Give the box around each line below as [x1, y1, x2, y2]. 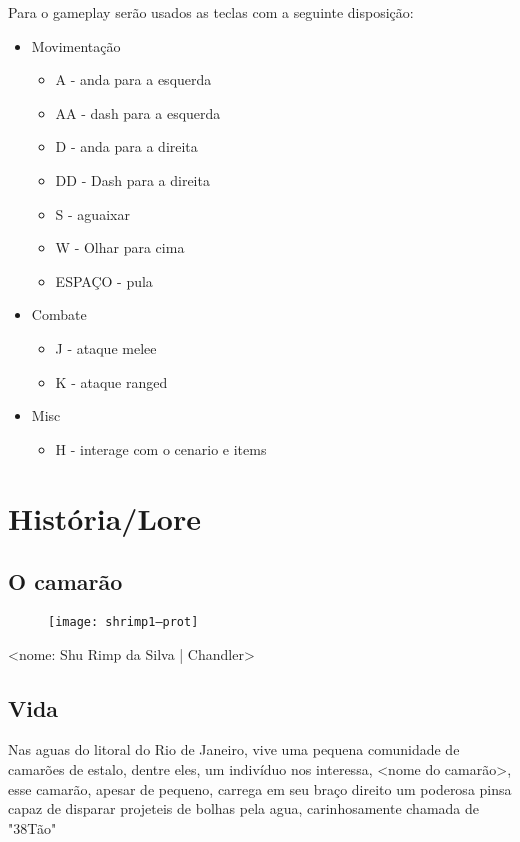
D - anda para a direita [55, 136, 198, 157]
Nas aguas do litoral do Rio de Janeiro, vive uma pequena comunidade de [8, 739, 460, 760]
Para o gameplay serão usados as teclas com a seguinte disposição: [8, 2, 414, 22]
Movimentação [31, 35, 121, 56]
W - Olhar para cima [55, 237, 185, 258]
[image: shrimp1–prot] [48, 614, 199, 629]
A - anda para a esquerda [55, 69, 212, 90]
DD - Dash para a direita [55, 169, 210, 190]
